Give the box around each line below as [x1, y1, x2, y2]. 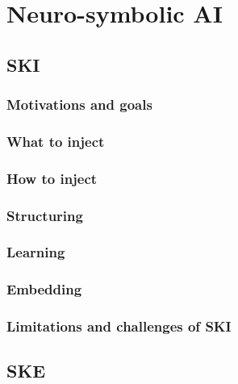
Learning [6, 242, 65, 262]
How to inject [6, 168, 98, 188]
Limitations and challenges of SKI [6, 316, 232, 336]
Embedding [6, 279, 82, 299]
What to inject [6, 131, 105, 151]
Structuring [6, 205, 83, 225]
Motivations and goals [6, 94, 152, 115]
